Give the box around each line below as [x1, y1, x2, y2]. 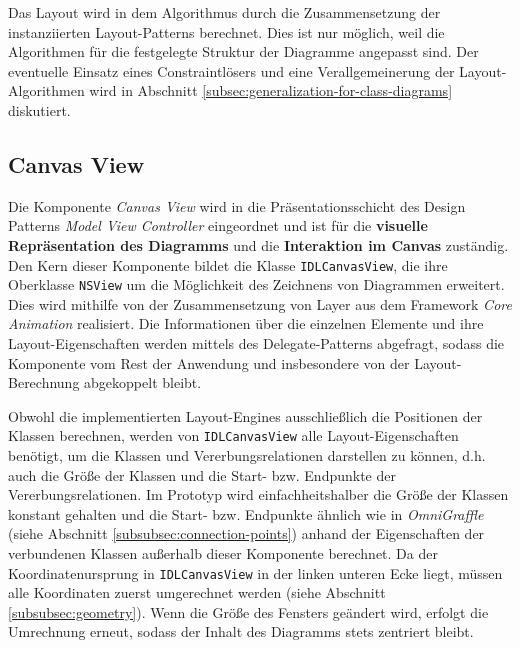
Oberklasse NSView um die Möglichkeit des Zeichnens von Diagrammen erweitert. [8, 274, 505, 295]
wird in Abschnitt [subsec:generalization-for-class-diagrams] [89, 80, 453, 101]
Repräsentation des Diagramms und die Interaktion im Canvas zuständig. [8, 234, 509, 255]
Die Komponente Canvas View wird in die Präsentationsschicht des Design [8, 195, 466, 216]
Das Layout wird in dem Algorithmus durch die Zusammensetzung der [8, 2, 441, 22]
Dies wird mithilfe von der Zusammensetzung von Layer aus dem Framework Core [8, 293, 512, 314]
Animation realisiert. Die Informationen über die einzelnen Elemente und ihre [8, 313, 484, 334]
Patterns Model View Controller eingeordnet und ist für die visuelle [8, 215, 428, 236]
